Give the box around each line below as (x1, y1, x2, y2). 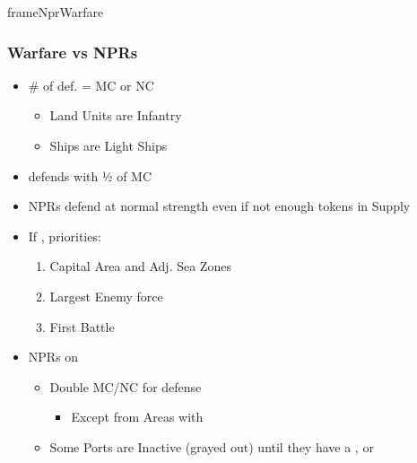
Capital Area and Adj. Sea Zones (49, 257, 231, 275)
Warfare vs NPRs (7, 40, 138, 63)
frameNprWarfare (7, 3, 104, 21)
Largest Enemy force (49, 286, 163, 305)
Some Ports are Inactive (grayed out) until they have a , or (49, 437, 374, 456)
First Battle (49, 317, 115, 336)
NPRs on (28, 347, 79, 366)
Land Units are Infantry (49, 106, 182, 125)
